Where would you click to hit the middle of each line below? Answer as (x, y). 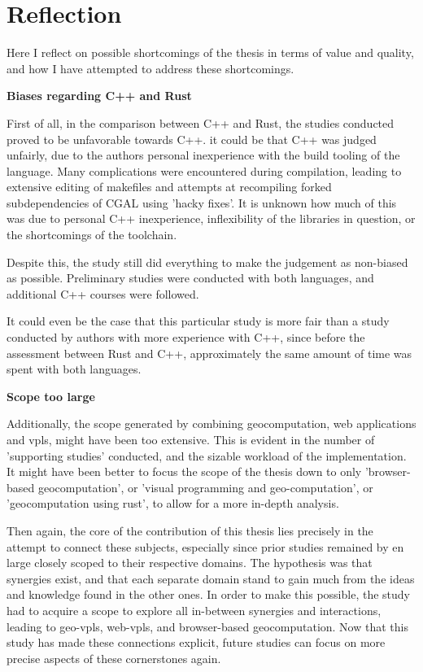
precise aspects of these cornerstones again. (114, 658)
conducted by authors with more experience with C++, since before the (186, 337)
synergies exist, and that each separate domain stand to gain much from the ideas (211, 578)
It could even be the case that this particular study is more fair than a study (198, 321)
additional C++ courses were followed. (103, 293)
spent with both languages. (74, 369)
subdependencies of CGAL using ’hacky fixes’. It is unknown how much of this (202, 202)
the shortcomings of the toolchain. (92, 235)
